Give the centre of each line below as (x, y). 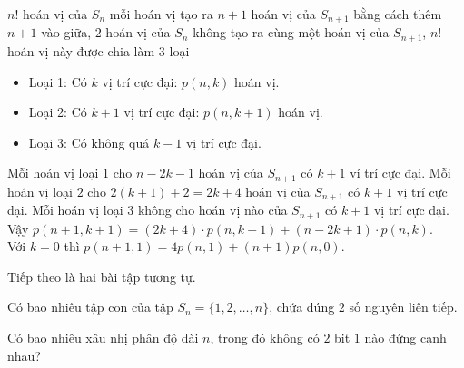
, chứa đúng (302, 307)
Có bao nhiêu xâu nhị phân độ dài (103, 338)
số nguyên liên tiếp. (403, 307)
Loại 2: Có (58, 112)
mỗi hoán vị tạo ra (161, 14)
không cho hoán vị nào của (212, 210)
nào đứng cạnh (405, 338)
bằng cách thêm (398, 14)
